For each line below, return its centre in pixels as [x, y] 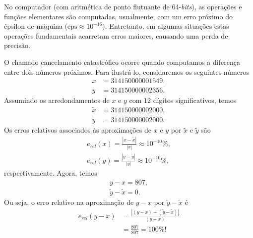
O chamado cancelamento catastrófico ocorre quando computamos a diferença [122, 62]
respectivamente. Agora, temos [51, 173]
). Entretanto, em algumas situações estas [166, 26]
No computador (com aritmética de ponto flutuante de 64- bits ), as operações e [123, 6]
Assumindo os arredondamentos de [57, 100]
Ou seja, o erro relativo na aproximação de [69, 202]
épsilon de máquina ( [36, 26]
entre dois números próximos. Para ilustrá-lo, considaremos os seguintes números [126, 71]
